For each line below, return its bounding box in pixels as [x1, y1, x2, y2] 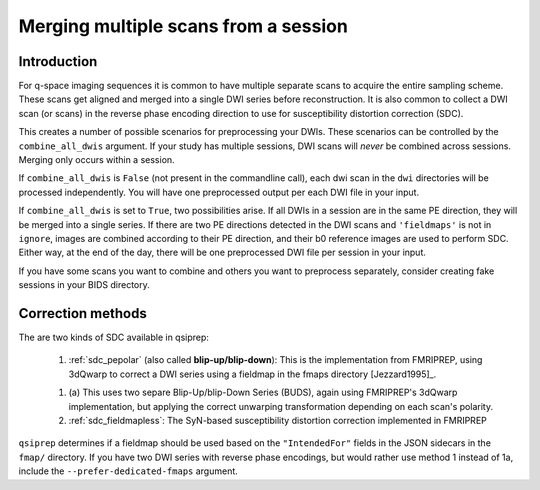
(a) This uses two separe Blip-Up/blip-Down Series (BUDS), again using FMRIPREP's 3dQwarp [68, 386, 458, 399]
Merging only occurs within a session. [18, 154, 175, 166]
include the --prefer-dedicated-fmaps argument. [18, 465, 239, 477]
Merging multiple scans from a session [18, 15, 349, 37]
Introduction [18, 53, 98, 70]
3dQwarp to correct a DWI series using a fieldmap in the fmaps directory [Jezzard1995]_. [68, 368, 437, 380]
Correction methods [18, 305, 147, 322]
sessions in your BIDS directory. [18, 279, 150, 291]
